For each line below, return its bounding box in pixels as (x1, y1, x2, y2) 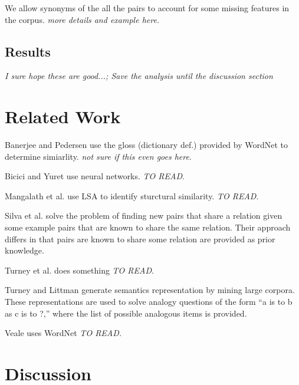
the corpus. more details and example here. (5, 13, 160, 25)
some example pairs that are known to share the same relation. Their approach (5, 221, 291, 233)
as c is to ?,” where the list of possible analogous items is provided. (5, 307, 247, 319)
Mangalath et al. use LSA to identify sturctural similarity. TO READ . (5, 189, 259, 202)
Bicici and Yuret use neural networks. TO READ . (5, 170, 185, 182)
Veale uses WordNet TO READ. (5, 327, 122, 339)
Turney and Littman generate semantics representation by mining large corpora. (5, 284, 295, 296)
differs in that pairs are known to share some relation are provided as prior (5, 232, 275, 245)
